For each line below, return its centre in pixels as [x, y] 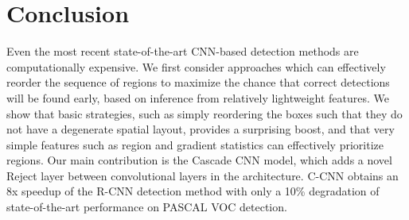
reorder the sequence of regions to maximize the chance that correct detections [198, 82]
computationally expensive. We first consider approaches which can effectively [196, 66]
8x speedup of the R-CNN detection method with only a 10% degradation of [193, 191]
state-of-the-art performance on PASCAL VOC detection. [147, 207]
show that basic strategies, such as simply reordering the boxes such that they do [204, 113]
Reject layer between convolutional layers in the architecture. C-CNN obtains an [203, 175]
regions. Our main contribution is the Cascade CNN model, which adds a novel [199, 160]
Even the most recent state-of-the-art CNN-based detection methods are [183, 51]
